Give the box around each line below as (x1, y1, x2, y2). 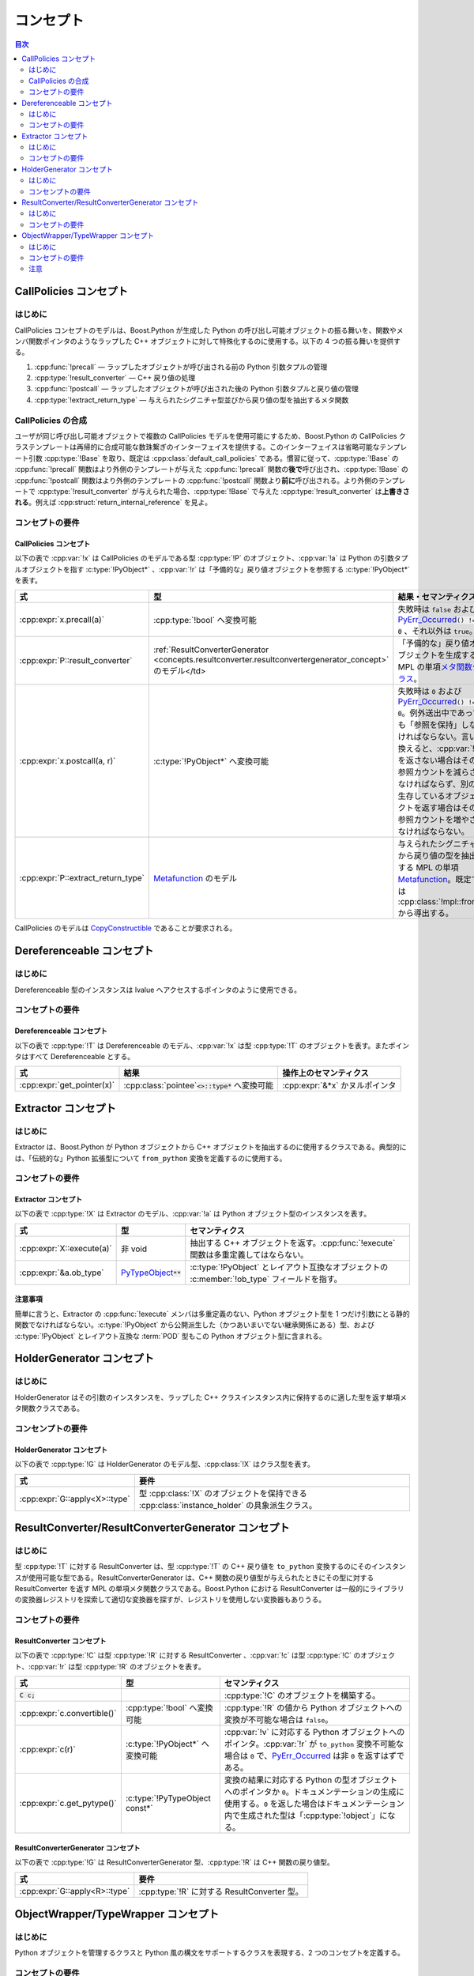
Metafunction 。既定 (397, 874, 472, 885)
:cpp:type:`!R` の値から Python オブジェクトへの (224, 1703, 403, 1714)
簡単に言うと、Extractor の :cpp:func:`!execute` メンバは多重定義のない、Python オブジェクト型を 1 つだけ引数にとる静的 (14, 1309, 410, 1318)
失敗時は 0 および (397, 686, 462, 697)
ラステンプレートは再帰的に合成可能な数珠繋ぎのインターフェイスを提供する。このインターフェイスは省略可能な (14, 443, 380, 452)
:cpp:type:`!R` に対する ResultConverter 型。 (138, 1886, 303, 1897)
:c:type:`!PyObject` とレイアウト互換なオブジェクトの (190, 1261, 389, 1273)
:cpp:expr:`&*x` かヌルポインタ (282, 1080, 397, 1091)
